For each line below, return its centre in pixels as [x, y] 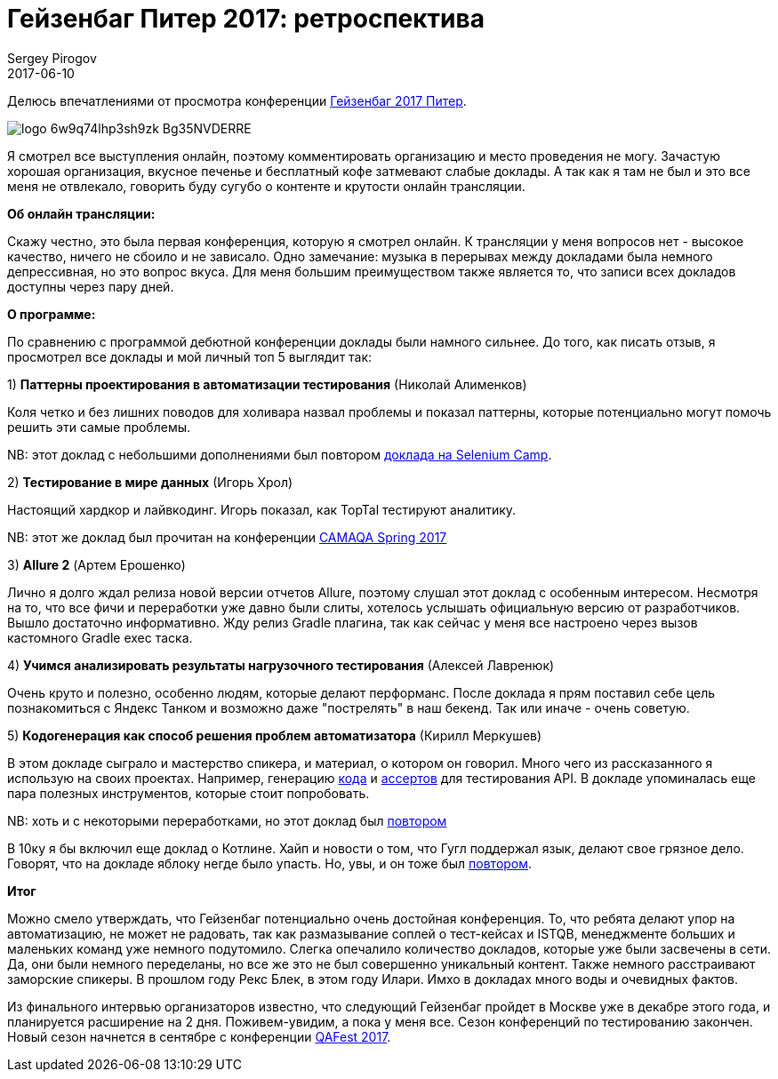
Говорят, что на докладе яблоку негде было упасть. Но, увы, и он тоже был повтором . [270, 863]
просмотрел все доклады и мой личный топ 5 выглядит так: [190, 356]
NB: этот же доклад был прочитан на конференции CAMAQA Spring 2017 [227, 537]
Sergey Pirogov [52, 58]
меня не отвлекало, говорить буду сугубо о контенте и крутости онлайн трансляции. [266, 186]
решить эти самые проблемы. [99, 427]
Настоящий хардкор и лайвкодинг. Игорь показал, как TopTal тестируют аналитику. [262, 509]
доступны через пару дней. [91, 286]
